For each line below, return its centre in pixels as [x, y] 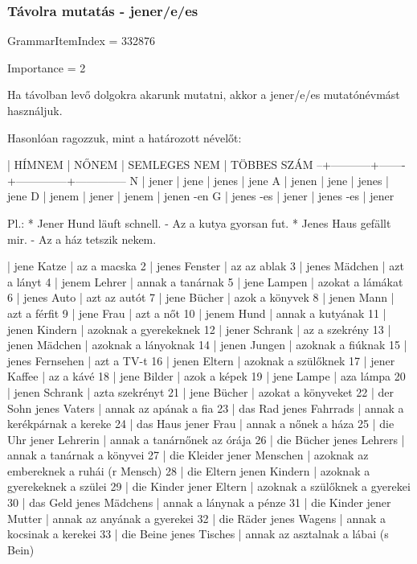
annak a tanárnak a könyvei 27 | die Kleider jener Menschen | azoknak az [188, 455]
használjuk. [35, 110]
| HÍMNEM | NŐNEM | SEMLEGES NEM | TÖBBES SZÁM [160, 165]
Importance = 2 [47, 67]
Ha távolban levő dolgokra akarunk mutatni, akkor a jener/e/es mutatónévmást [204, 95]
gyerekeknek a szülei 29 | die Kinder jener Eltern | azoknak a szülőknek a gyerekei [209, 486]
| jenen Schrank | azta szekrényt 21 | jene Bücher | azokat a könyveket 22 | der [201, 391]
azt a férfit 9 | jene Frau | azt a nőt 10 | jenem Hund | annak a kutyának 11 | [197, 313]
